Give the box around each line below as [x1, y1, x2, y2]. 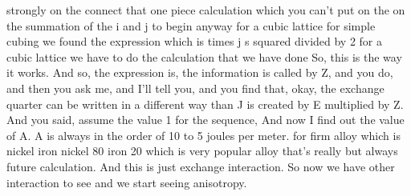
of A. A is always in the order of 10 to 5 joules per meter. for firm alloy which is [6, 126, 401, 143]
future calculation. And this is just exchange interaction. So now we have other [6, 158, 395, 174]
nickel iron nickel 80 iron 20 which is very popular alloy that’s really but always [6, 142, 398, 159]
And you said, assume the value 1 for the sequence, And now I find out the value [6, 111, 405, 128]
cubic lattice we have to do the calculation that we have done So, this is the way [6, 48, 402, 65]
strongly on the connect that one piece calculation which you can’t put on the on [6, 2, 405, 18]
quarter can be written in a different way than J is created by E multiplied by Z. [6, 95, 404, 112]
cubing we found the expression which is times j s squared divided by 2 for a [6, 33, 383, 50]
